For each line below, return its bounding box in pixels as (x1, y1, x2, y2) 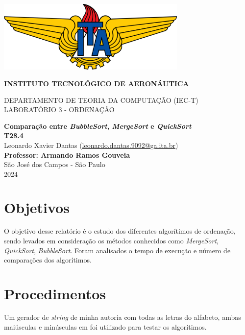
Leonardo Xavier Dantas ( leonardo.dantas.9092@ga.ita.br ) (4, 140, 178, 150)
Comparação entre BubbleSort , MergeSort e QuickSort (4, 120, 192, 131)
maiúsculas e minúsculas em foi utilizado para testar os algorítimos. (4, 321, 207, 332)
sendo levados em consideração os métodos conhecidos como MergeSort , (4, 236, 219, 246)
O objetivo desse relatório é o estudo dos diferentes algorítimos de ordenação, (4, 226, 236, 236)
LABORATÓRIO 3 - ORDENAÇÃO (4, 104, 115, 115)
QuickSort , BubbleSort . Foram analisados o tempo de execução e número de (4, 245, 231, 255)
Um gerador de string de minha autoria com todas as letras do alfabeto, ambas (4, 311, 241, 322)
